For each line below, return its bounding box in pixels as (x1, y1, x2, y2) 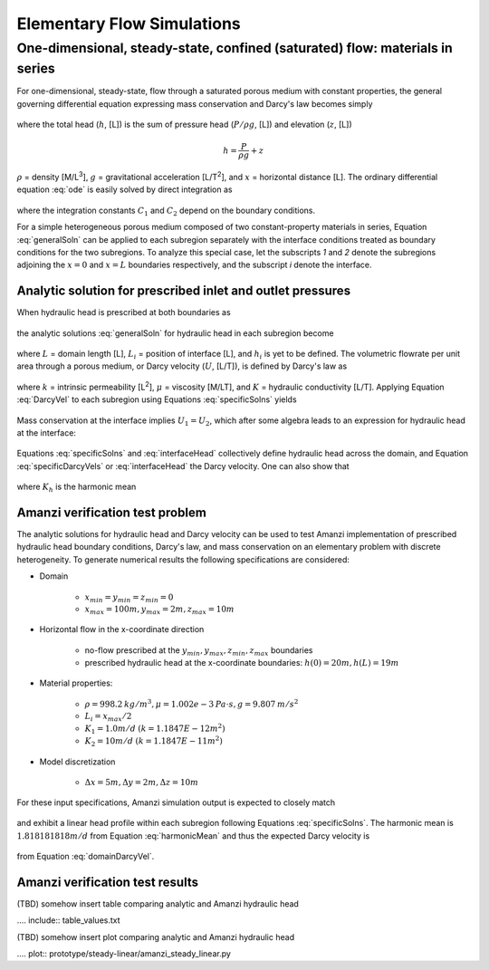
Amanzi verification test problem (16, 504, 207, 520)
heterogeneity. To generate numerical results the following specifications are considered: (16, 553, 350, 565)
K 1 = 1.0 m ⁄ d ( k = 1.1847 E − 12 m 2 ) (84, 722, 225, 735)
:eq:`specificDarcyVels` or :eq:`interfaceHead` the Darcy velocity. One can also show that (16, 460, 350, 471)
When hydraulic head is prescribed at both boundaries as (16, 307, 231, 318)
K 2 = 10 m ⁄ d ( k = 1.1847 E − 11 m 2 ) (84, 735, 224, 749)
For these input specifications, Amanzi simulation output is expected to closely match (16, 797, 336, 808)
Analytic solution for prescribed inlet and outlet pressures (16, 283, 351, 299)
